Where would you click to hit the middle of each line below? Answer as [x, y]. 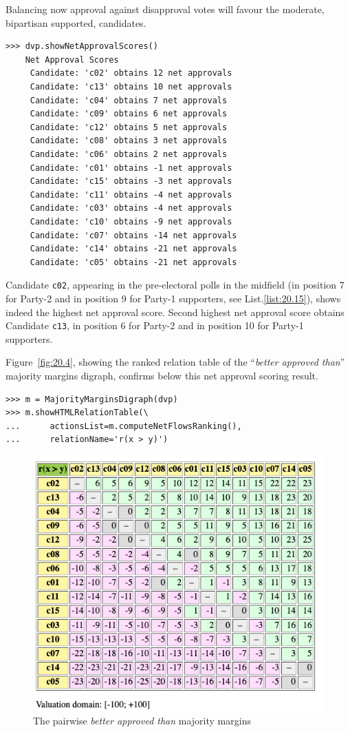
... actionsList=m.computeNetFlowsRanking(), [124, 426]
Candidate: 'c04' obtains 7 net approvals [129, 100]
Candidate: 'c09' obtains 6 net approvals [129, 114]
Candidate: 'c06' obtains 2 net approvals [129, 154]
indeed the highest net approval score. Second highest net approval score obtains [175, 312]
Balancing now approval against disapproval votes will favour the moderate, [165, 9]
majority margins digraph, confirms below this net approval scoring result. [162, 375]
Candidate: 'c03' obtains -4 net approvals [131, 208]
